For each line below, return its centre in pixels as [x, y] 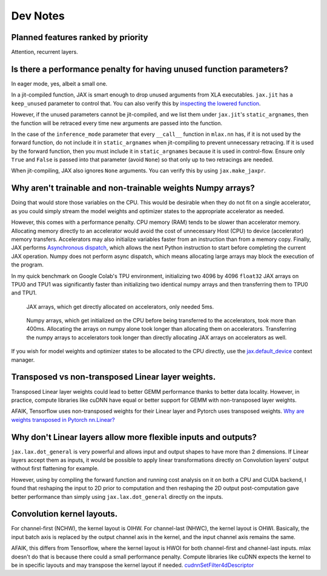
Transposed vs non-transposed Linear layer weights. [114, 377]
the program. [27, 265]
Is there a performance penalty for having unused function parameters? [150, 69]
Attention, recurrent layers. [45, 52]
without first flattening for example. [55, 469]
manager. [23, 360]
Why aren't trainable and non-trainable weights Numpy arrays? [133, 188]
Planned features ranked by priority [80, 37]
